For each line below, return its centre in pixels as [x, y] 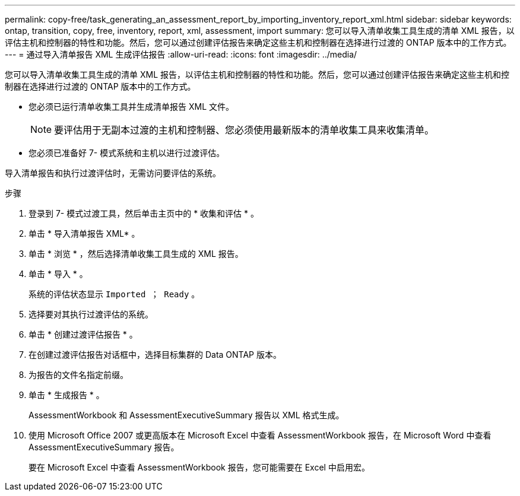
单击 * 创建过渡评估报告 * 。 [83, 334]
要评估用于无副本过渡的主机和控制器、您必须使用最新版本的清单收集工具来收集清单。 [244, 130]
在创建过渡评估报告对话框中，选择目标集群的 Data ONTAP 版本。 [155, 354]
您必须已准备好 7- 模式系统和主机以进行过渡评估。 [127, 153]
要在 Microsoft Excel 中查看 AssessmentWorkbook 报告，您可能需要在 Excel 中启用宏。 [199, 467]
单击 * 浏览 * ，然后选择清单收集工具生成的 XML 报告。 [136, 254]
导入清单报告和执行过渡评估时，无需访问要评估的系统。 [113, 173]
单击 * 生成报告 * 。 [66, 395]
